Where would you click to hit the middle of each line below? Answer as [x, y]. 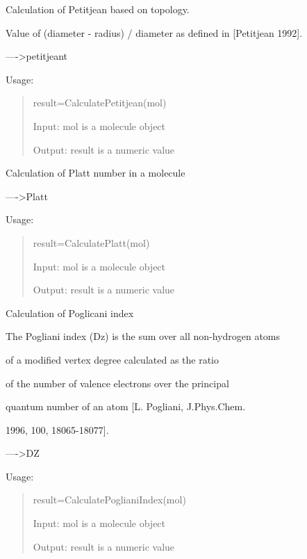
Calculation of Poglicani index [70, 313]
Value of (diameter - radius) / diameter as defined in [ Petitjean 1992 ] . [154, 32]
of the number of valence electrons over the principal [117, 383]
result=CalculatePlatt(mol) [91, 242]
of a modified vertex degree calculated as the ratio [113, 359]
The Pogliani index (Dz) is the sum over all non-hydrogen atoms [143, 336]
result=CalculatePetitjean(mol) [100, 103]
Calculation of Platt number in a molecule [96, 173]
